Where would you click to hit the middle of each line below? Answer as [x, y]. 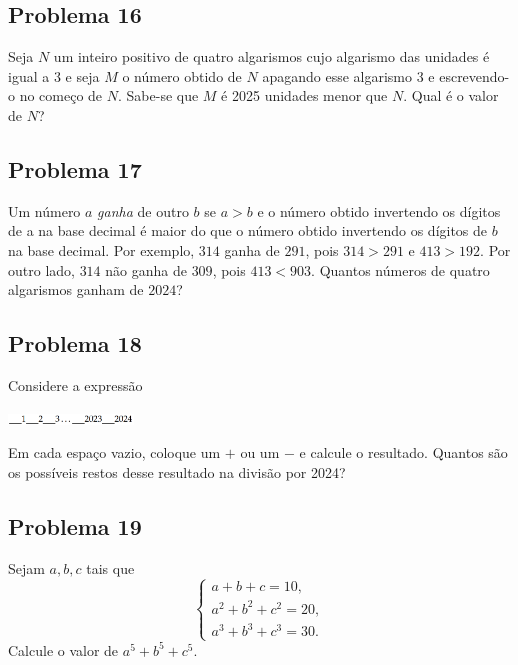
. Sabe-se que [158, 95]
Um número [44, 210]
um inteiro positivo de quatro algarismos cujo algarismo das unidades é [271, 56]
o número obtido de [182, 75]
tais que [110, 567]
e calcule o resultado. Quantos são [403, 452]
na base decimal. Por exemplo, [101, 249]
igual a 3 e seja [54, 75]
